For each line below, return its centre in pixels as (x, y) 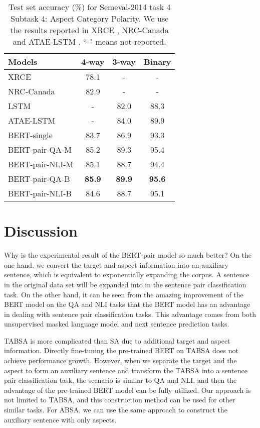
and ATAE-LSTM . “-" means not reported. (89, 41)
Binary (157, 62)
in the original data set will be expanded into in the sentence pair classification (125, 284)
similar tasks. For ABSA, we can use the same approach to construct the (116, 410)
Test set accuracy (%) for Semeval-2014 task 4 (90, 7)
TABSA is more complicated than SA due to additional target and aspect (117, 340)
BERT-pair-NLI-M (41, 164)
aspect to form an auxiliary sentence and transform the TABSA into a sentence (126, 370)
